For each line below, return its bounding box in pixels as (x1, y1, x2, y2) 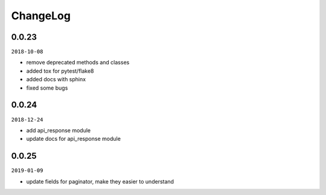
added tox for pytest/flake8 (26, 67, 94, 75)
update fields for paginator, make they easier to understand (26, 178, 174, 185)
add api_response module (26, 126, 91, 134)
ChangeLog (11, 9, 71, 22)
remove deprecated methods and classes (26, 59, 130, 66)
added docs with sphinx (26, 76, 86, 83)
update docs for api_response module (26, 135, 121, 143)
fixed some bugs (26, 84, 68, 91)
